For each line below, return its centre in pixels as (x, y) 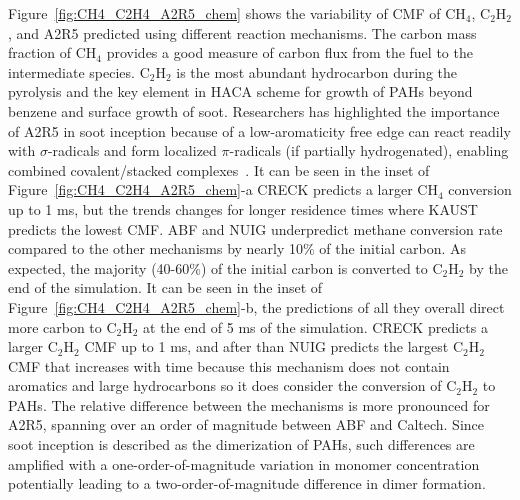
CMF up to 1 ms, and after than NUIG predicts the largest (266, 346)
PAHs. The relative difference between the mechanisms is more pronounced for (249, 404)
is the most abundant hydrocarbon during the (316, 71)
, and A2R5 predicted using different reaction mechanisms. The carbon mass (242, 32)
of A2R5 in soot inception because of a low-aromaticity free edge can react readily (259, 130)
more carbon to (55, 326)
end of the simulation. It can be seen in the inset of (165, 287)
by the (489, 267)
